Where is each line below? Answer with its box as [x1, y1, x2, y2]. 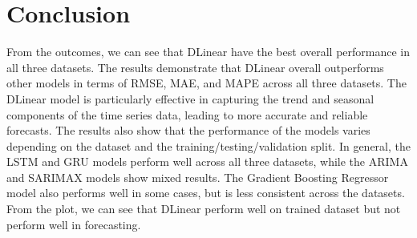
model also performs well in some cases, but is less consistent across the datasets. [6, 184, 405, 201]
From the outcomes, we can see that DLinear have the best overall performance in [6, 43, 411, 60]
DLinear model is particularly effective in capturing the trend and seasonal [6, 90, 374, 107]
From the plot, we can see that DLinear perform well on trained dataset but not [6, 200, 401, 217]
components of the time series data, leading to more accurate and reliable [6, 106, 368, 123]
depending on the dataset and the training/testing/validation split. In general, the [6, 137, 411, 154]
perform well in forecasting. [6, 216, 141, 232]
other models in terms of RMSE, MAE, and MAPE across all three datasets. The [6, 75, 407, 91]
